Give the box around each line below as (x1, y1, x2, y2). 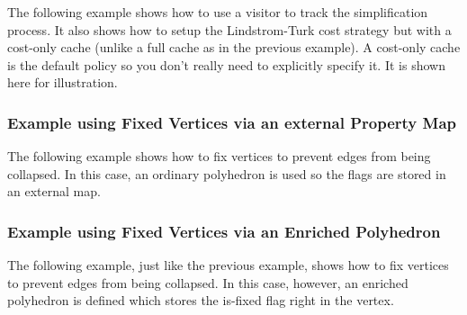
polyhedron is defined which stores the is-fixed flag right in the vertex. (7, 291, 394, 310)
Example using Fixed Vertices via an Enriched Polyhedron (7, 220, 441, 242)
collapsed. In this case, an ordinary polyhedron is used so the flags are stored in (7, 164, 446, 183)
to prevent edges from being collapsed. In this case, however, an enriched (7, 273, 409, 292)
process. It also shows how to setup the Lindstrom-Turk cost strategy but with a (7, 20, 452, 39)
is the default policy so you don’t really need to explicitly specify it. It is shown (7, 55, 445, 74)
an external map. (7, 182, 101, 201)
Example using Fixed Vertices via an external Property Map (7, 111, 457, 133)
